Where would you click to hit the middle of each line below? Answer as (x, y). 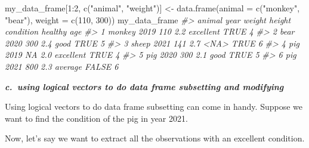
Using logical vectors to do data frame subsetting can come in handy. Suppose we (154, 107)
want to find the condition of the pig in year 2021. (96, 118)
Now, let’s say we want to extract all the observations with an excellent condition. (155, 138)
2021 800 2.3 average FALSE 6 (62, 66)
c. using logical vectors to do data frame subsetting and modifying (144, 86)
